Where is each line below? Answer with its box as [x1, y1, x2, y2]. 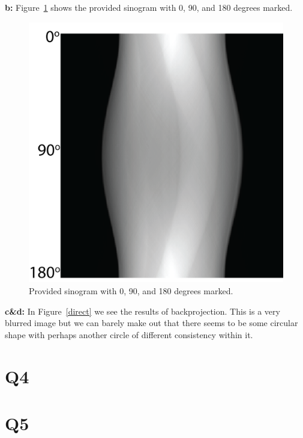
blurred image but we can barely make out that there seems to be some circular [5, 316, 298, 329]
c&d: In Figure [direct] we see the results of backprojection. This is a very [5, 304, 280, 317]
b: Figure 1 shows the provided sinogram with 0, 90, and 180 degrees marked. [5, 1, 293, 13]
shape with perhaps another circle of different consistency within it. [5, 328, 253, 341]
